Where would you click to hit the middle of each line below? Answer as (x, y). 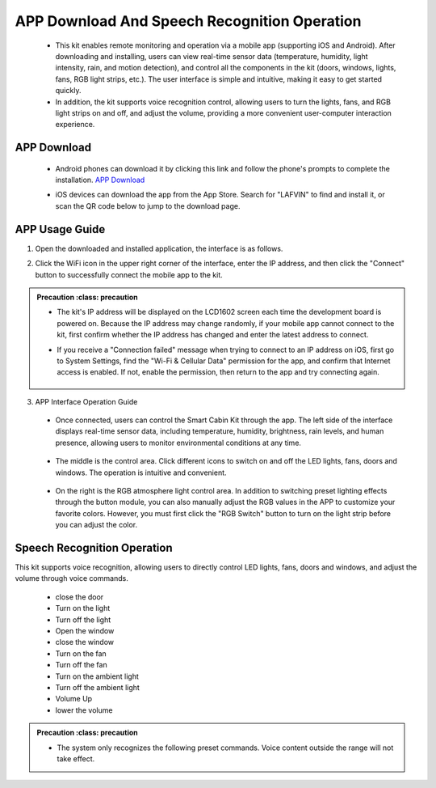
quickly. (68, 91)
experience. (75, 125)
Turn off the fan (82, 665)
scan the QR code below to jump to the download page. (148, 205)
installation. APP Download (100, 180)
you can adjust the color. (96, 525)
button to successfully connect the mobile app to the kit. (129, 274)
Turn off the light (83, 620)
